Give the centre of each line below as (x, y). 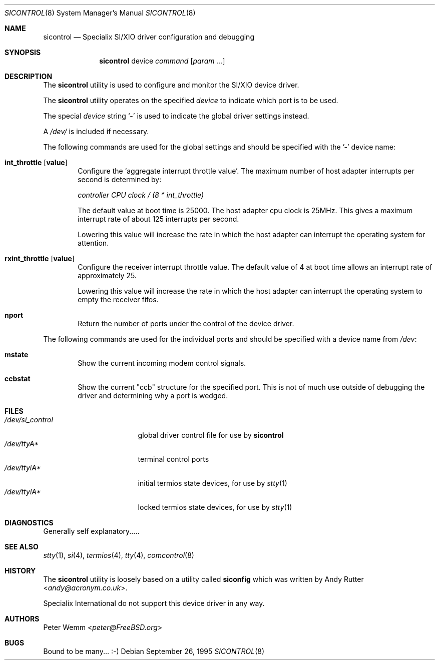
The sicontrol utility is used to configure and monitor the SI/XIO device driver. (171, 85)
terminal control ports (173, 459)
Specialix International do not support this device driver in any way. (154, 603)
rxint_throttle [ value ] (40, 258)
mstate (17, 355)
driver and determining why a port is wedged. (153, 396)
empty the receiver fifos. (118, 299)
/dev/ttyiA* (23, 468)
